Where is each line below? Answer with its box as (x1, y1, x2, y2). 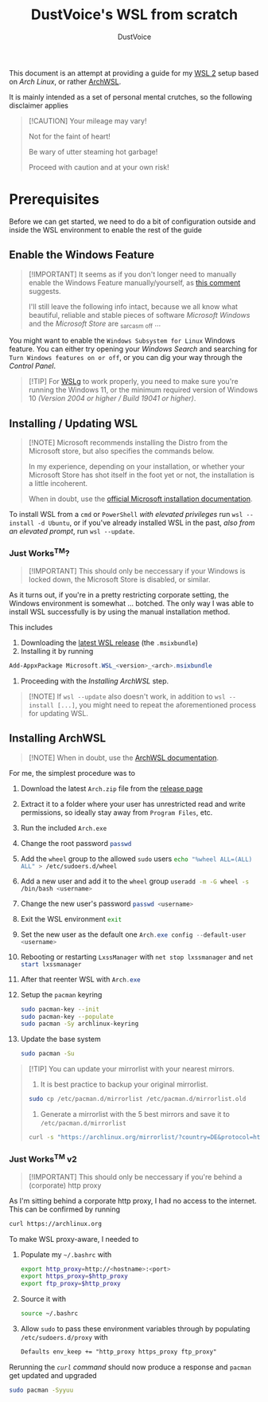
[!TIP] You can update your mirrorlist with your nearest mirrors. (28, 1064, 235, 1074)
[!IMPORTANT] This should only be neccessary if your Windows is (28, 566, 246, 576)
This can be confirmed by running (9, 1204, 121, 1214)
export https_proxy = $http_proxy (20, 1272, 128, 1280)
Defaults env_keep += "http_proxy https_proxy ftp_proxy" (20, 1348, 217, 1356)
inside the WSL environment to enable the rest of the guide (9, 225, 202, 234)
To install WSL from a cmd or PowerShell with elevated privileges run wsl (9, 510, 243, 519)
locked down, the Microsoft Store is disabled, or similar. (28, 575, 211, 585)
